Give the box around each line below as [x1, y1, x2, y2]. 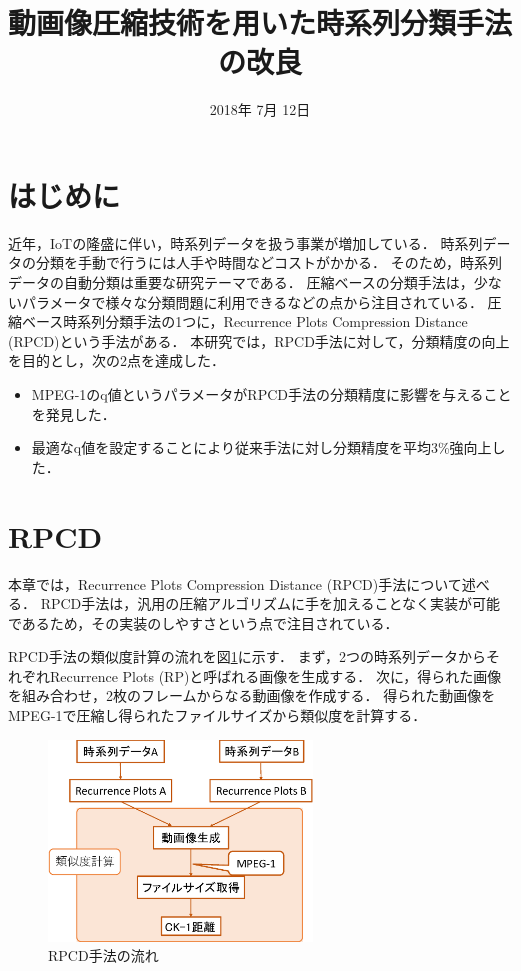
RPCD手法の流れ [48, 945, 159, 966]
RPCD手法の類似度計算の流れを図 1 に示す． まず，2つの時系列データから [8, 646, 487, 667]
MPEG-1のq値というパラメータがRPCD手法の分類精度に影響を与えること [31, 384, 512, 404]
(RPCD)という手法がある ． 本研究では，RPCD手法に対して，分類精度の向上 [8, 330, 510, 351]
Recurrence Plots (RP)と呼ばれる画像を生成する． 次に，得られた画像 [49, 665, 502, 686]
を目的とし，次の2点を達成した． [8, 350, 225, 371]
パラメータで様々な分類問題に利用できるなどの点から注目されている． [21, 291, 483, 312]
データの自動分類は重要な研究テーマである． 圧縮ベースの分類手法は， [8, 272, 474, 293]
